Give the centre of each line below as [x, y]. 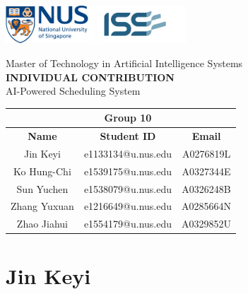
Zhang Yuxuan [42, 206]
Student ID [128, 136]
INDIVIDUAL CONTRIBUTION [90, 77]
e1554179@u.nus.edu [128, 224]
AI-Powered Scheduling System [73, 91]
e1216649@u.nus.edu [128, 206]
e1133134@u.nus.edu [128, 153]
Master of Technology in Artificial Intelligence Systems [124, 63]
